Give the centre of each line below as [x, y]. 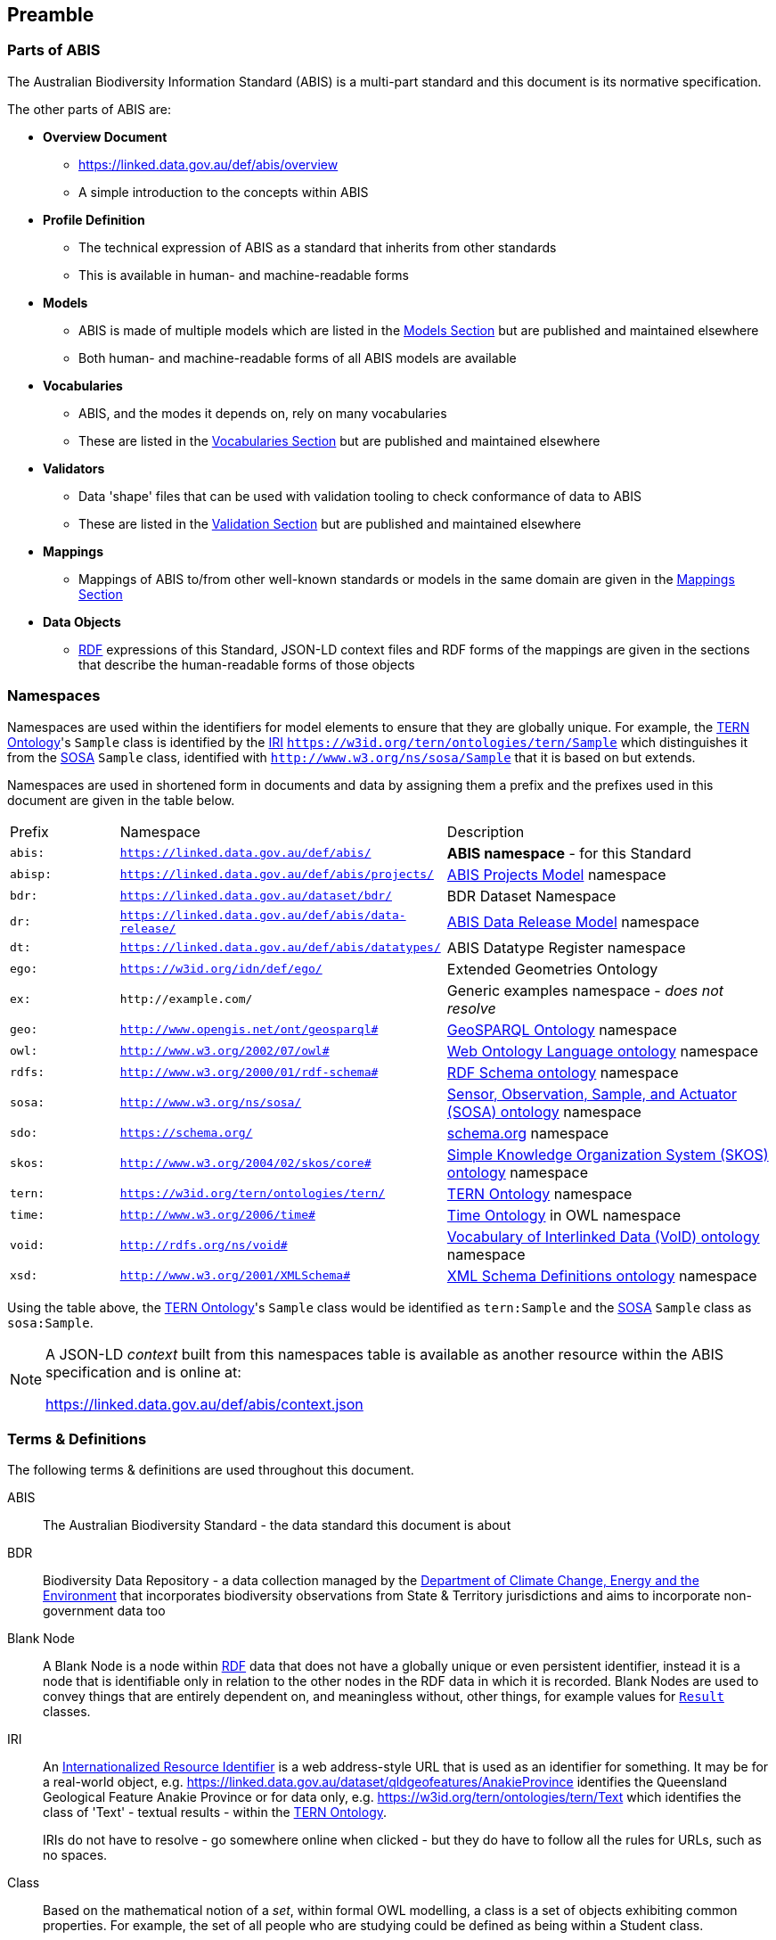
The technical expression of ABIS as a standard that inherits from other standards [318, 247]
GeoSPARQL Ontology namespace [562, 1029]
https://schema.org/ [186, 1133]
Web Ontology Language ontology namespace [603, 1051]
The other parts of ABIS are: [89, 109]
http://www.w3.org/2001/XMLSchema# [235, 1276]
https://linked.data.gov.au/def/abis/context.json [204, 1404]
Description [486, 831]
